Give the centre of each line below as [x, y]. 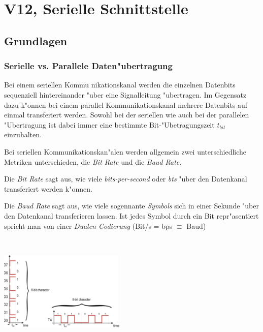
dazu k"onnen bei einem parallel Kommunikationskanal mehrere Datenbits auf [126, 104]
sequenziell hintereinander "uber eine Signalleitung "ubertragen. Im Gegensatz [125, 94]
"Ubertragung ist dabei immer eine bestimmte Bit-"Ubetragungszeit [109, 124]
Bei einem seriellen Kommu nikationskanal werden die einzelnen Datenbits [120, 85]
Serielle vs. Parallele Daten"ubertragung [88, 66]
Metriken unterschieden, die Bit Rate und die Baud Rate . [93, 161]
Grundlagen [36, 40]
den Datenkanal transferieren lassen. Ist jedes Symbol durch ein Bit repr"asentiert [131, 215]
